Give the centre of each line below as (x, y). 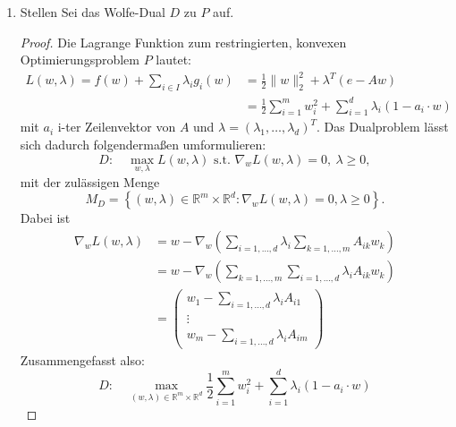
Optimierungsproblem (80, 60)
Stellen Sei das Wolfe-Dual (93, 12)
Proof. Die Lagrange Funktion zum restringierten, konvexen (183, 42)
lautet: (173, 60)
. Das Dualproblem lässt (383, 127)
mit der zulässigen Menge (90, 181)
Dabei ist (45, 218)
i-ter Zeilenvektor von (117, 127)
